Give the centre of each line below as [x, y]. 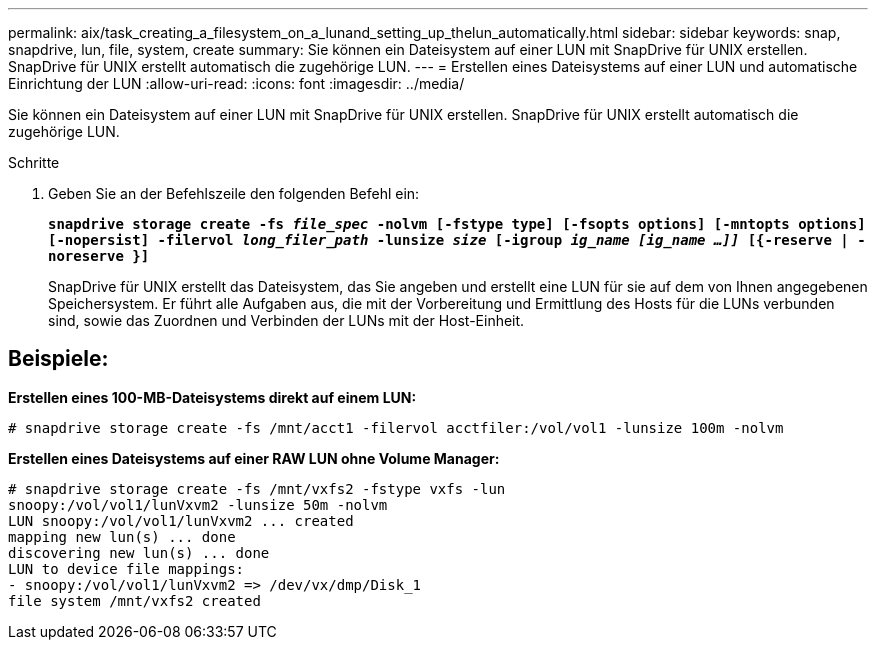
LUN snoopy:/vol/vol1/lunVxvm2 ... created [181, 520]
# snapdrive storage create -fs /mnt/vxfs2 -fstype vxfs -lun [257, 488]
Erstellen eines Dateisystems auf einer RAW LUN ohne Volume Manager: [254, 458]
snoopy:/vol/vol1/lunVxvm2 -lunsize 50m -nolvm [198, 504]
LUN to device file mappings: [126, 568]
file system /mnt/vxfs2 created [134, 600]
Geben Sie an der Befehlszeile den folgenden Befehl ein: [234, 193]
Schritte [34, 162]
